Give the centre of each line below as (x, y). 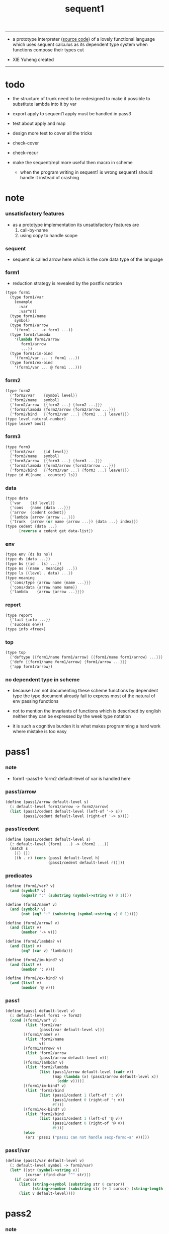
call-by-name (34, 230)
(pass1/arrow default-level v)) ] (74, 1058)
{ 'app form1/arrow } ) (31, 667)
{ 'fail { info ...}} (30, 620)
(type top (16, 652)
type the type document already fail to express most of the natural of (84, 696)
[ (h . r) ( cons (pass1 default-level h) (57, 858)
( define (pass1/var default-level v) (45, 1161)
